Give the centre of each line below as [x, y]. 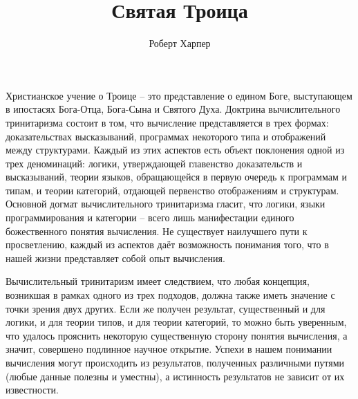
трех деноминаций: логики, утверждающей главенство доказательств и [154, 163]
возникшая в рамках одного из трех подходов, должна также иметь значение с [170, 295]
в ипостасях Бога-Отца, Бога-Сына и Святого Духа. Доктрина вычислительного [173, 109]
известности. [32, 390]
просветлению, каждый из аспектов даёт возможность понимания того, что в [167, 244]
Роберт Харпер [180, 43]
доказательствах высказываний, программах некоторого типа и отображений [166, 136]
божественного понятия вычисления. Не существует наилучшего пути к [157, 231]
